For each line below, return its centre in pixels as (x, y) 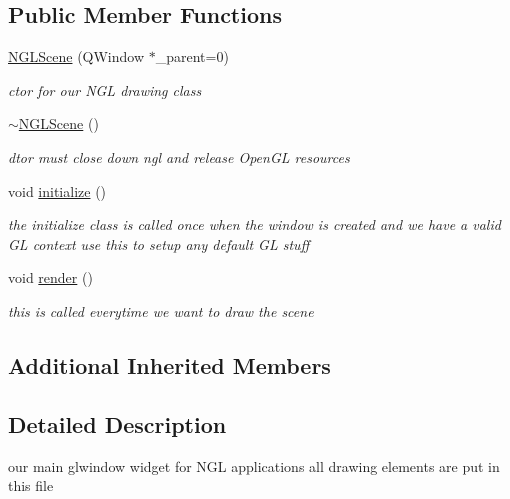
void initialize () (57, 190)
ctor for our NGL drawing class (105, 89)
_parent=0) (192, 56)
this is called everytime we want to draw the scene (161, 310)
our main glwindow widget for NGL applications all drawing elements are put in (254, 465)
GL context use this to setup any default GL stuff (159, 243)
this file (31, 485)
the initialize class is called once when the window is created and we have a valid (254, 224)
